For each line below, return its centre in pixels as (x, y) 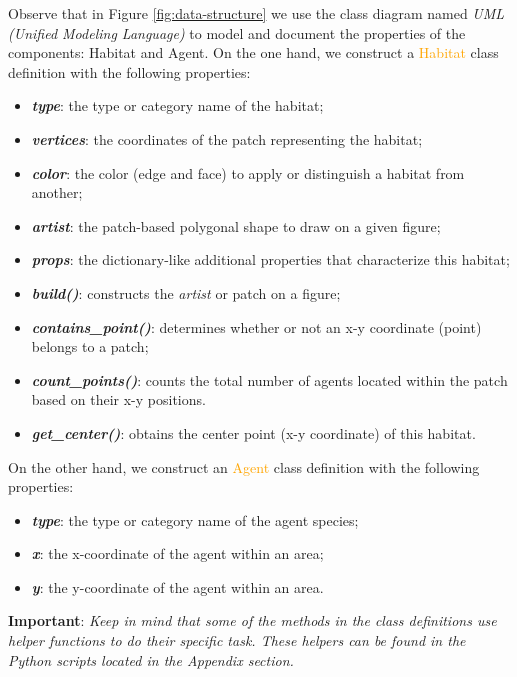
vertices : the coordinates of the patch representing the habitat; (227, 138)
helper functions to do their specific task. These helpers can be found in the (237, 640)
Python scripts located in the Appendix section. (151, 659)
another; (57, 192)
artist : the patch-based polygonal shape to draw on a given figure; (236, 225)
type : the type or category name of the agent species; (195, 519)
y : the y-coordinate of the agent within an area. (177, 586)
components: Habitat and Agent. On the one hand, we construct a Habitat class (253, 52)
